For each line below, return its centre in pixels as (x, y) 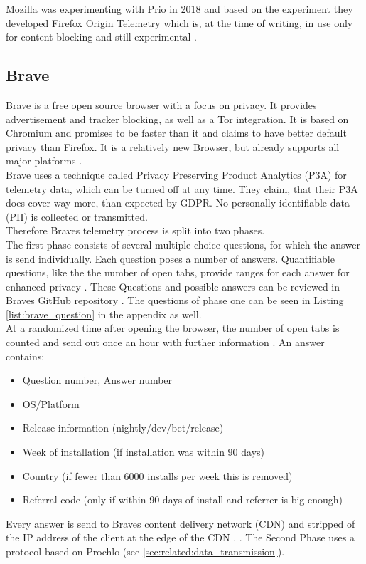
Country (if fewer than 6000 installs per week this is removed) (157, 475)
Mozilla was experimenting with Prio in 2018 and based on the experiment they (179, 9)
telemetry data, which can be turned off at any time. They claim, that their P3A (182, 188)
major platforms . (44, 161)
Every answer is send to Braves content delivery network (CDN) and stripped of (181, 523)
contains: (25, 356)
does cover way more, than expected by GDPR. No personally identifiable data (178, 203)
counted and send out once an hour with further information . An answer (165, 342)
